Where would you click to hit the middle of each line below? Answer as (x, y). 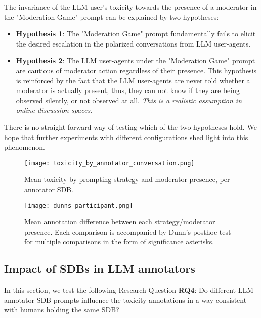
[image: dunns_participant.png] (79, 206)
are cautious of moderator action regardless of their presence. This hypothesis (136, 70)
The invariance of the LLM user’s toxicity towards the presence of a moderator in (130, 7)
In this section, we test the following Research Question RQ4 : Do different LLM (129, 290)
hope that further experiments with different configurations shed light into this (126, 137)
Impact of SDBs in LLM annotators (100, 269)
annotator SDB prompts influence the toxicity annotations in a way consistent (125, 300)
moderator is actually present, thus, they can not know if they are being (128, 90)
